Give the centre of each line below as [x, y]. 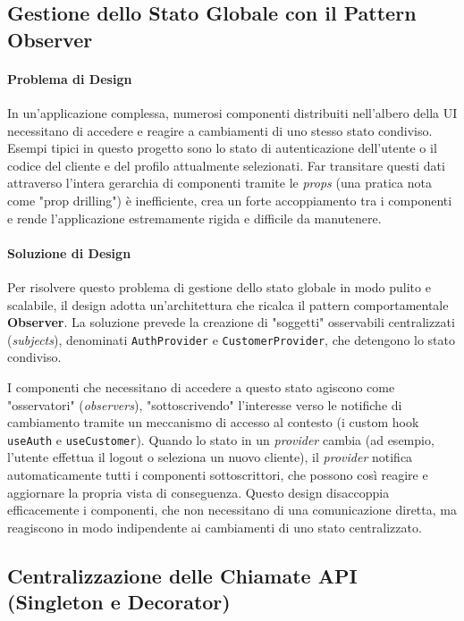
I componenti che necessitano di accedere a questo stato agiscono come [201, 386]
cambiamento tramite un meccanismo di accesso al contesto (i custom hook [213, 422]
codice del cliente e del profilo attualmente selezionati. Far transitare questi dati [226, 165]
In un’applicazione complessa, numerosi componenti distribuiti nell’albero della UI [232, 112]
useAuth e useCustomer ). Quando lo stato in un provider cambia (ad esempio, [221, 439]
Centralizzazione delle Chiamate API [182, 575]
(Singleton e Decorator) [119, 602]
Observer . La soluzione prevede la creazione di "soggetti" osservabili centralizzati [231, 322]
